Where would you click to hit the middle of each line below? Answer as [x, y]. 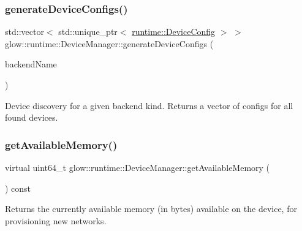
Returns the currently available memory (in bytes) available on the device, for [151, 209]
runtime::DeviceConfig [174, 32]
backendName [31, 64]
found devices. [32, 117]
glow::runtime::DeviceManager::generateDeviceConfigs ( [109, 43]
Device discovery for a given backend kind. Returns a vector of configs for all [149, 105]
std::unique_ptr [88, 32]
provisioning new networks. [56, 220]
